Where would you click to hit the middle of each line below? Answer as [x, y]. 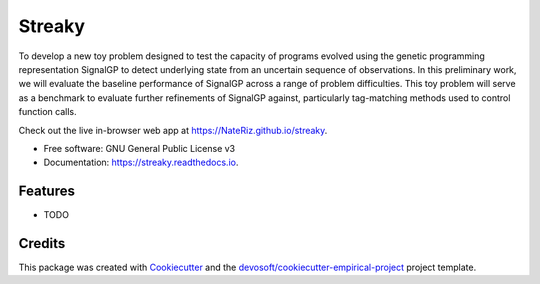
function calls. [47, 112]
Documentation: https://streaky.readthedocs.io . [141, 162]
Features [46, 191]
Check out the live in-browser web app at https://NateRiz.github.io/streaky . [173, 130]
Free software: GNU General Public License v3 [139, 148]
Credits [42, 243]
